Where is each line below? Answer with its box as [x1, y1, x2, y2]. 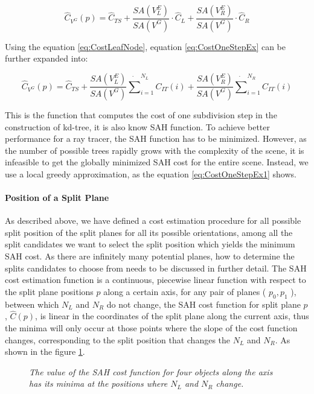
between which [5, 297, 59, 310]
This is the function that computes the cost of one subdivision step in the [5, 108, 277, 121]
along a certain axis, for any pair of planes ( [103, 285, 266, 297]
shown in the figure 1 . [5, 345, 85, 358]
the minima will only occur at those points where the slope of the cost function [5, 322, 298, 334]
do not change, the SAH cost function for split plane [106, 297, 301, 310]
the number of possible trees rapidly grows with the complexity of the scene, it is [5, 144, 304, 156]
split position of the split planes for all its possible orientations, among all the [5, 226, 293, 238]
